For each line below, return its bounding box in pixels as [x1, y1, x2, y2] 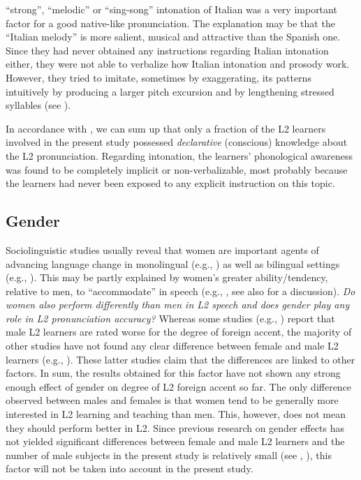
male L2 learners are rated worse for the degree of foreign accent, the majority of [6, 324, 352, 339]
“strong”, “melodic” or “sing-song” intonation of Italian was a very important [6, 2, 337, 16]
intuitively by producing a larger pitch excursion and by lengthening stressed [6, 84, 334, 98]
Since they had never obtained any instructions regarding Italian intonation [6, 43, 329, 57]
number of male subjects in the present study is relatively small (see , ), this [6, 447, 332, 462]
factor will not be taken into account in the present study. [6, 461, 253, 476]
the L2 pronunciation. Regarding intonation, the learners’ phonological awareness [6, 148, 353, 163]
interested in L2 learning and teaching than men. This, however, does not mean [6, 407, 346, 421]
